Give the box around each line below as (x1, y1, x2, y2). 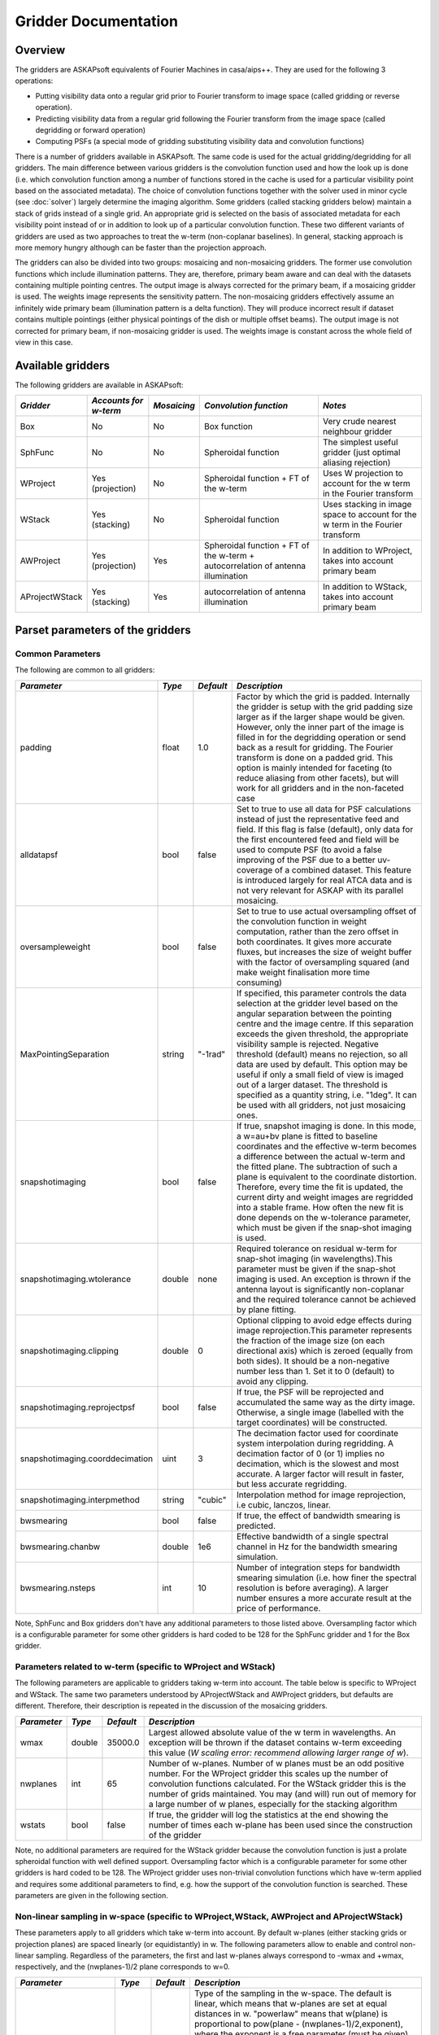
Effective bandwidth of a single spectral (236, 1530, 389, 1542)
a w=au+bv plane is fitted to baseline (236, 1130, 378, 1141)
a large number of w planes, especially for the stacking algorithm (148, 1798, 398, 1810)
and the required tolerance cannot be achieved (236, 1293, 416, 1305)
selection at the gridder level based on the (236, 997, 398, 1009)
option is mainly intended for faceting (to (236, 762, 393, 773)
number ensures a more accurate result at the (236, 1592, 412, 1604)
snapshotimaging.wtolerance (20, 1273, 132, 1284)
